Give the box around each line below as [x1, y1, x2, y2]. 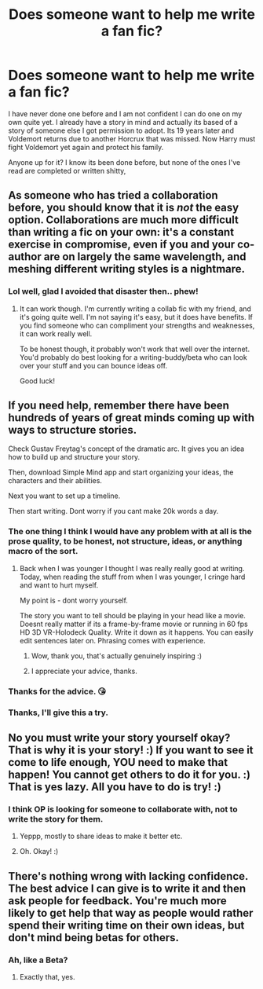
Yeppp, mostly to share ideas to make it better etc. [19, 831, 183, 841]
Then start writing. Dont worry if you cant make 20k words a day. [8, 507, 219, 516]
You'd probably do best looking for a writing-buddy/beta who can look [19, 352, 247, 362]
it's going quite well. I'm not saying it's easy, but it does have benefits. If [19, 312, 253, 321]
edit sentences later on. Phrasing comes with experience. [19, 636, 206, 645]
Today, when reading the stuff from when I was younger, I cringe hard [19, 572, 246, 581]
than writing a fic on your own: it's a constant [8, 225, 234, 239]
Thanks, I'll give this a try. [8, 707, 108, 718]
